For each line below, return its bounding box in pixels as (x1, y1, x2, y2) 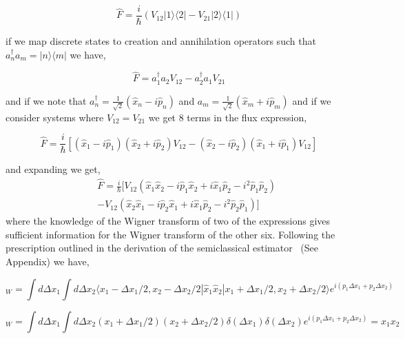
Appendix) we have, (6, 254, 90, 268)
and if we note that (6, 93, 87, 107)
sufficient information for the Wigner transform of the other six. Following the (6, 227, 335, 241)
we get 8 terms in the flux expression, (148, 110, 307, 124)
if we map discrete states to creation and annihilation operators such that (6, 34, 316, 48)
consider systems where (6, 110, 104, 124)
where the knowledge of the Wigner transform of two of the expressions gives (6, 214, 331, 228)
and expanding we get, (6, 162, 101, 176)
